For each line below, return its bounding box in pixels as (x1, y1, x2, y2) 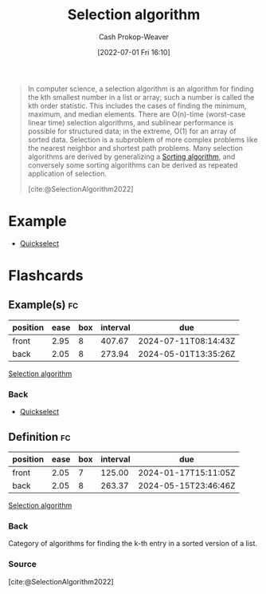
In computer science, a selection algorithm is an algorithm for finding (27, 84, 254, 93)
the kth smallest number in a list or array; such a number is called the (27, 92, 255, 101)
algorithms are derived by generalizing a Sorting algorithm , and (27, 152, 236, 161)
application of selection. (27, 168, 108, 178)
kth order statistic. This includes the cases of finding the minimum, (27, 101, 247, 110)
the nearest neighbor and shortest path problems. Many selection (27, 143, 244, 152)
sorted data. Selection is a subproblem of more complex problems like (27, 134, 258, 145)
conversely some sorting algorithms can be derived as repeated (27, 160, 238, 169)
